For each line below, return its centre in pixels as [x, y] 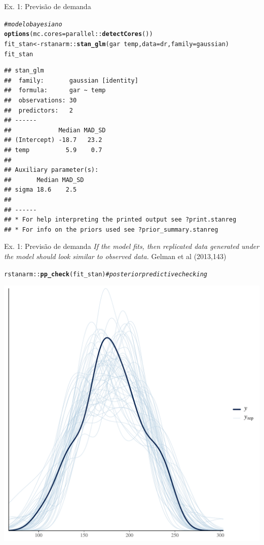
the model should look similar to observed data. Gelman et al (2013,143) [115, 256]
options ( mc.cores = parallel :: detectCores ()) [79, 34]
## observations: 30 [41, 100]
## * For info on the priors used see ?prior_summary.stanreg [111, 229]
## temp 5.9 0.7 [53, 150]
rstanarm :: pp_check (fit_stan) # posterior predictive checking [106, 274]
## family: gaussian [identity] [71, 80]
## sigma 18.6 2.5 [41, 190]
